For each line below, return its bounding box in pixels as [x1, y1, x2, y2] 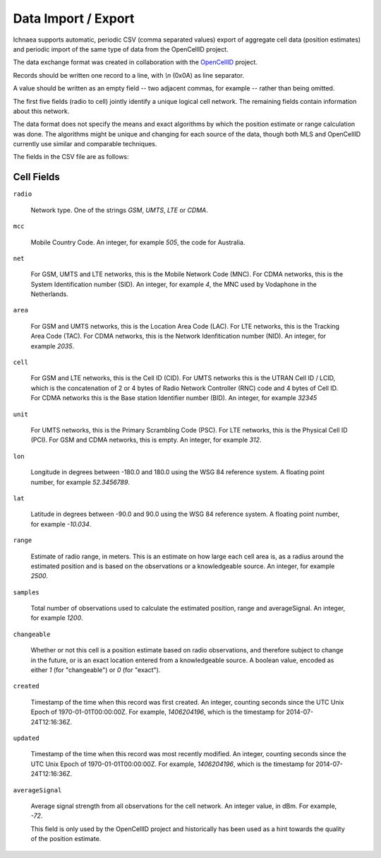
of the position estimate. [30, 835, 102, 843]
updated [13, 734, 40, 742]
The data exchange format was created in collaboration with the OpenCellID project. [13, 58, 258, 66]
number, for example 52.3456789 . [30, 478, 131, 486]
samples [13, 588, 40, 597]
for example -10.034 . [30, 519, 92, 528]
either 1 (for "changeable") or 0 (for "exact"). [30, 666, 161, 674]
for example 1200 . [30, 613, 83, 622]
